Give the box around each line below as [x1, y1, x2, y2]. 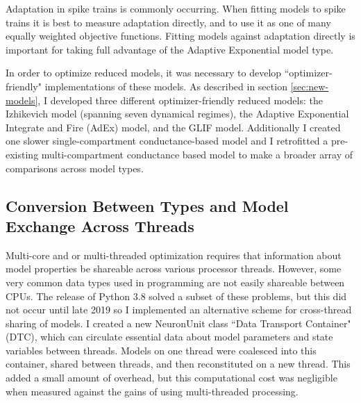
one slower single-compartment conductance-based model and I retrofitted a [6, 133, 328, 148]
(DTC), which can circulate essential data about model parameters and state [6, 329, 333, 344]
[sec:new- [290, 79, 329, 93]
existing [6, 147, 39, 161]
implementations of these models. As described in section [44, 79, 287, 93]
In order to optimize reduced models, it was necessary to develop [6, 65, 282, 80]
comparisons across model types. [6, 161, 144, 175]
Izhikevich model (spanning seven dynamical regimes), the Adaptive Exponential [6, 106, 349, 121]
